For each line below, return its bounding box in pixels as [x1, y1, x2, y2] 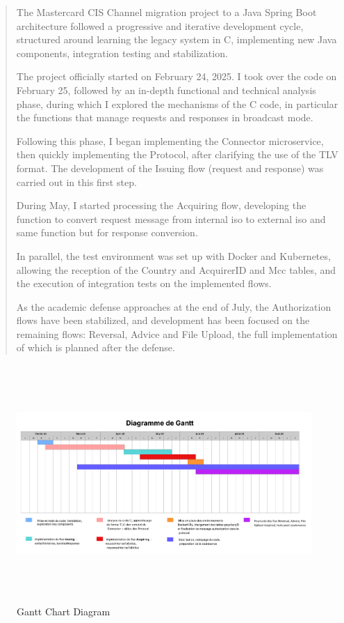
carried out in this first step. [16, 174, 137, 189]
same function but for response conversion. [16, 225, 198, 240]
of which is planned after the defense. [16, 340, 175, 355]
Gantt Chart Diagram [17, 604, 110, 619]
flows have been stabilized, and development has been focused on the [16, 313, 310, 328]
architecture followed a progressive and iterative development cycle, [16, 18, 304, 33]
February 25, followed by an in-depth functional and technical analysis [16, 82, 316, 97]
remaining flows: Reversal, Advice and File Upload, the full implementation [16, 326, 338, 341]
